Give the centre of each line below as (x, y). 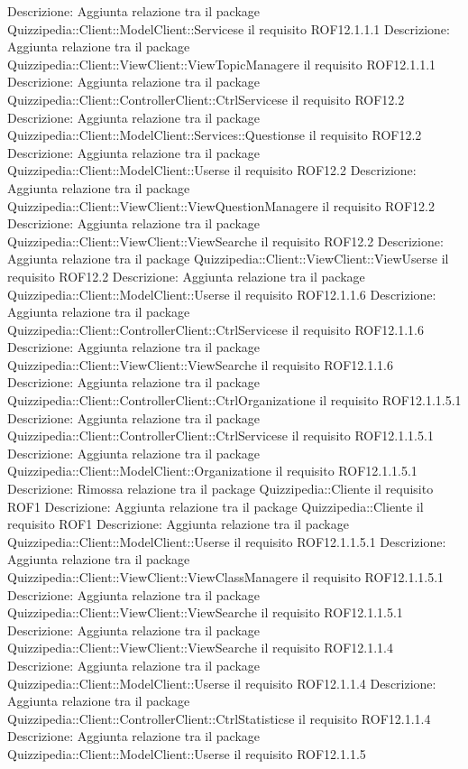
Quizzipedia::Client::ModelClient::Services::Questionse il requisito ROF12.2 (215, 135)
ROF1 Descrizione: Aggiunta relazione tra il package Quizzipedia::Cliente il (216, 506)
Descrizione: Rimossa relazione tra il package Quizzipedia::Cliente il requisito (220, 489)
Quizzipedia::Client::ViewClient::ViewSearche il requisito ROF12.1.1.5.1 (205, 612)
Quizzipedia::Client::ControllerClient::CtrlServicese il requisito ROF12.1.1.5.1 (220, 435)
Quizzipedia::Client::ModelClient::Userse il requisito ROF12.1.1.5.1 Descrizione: (227, 541)
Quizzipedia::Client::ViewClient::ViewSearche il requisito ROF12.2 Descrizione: (225, 241)
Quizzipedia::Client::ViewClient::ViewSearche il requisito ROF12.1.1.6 (200, 364)
